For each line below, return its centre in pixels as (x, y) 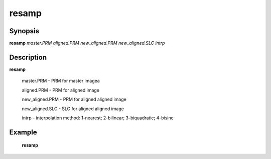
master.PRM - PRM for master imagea (61, 81)
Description (28, 57)
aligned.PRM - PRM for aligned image (61, 90)
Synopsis (24, 31)
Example (23, 132)
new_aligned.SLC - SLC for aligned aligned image (73, 109)
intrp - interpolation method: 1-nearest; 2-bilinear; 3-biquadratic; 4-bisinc (98, 118)
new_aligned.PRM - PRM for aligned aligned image (74, 99)
